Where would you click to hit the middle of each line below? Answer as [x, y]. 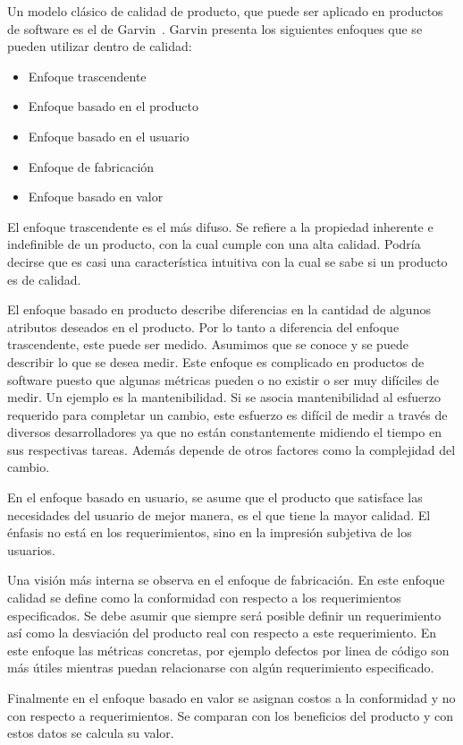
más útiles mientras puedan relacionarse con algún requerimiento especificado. [221, 668]
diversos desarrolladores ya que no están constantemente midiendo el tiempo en [224, 432]
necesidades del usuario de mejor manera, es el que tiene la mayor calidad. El [219, 514]
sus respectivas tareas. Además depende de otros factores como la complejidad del [231, 449]
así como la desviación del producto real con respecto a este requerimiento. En [222, 633]
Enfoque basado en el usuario [109, 136]
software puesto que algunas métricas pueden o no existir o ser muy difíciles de [223, 379]
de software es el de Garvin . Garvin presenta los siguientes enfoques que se [215, 28]
